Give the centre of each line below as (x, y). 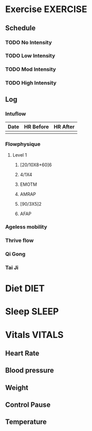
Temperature (26, 422)
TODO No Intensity (29, 42)
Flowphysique (23, 144)
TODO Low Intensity (30, 56)
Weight (17, 388)
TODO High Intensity (31, 83)
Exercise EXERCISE (46, 9)
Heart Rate (22, 353)
